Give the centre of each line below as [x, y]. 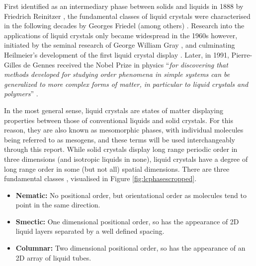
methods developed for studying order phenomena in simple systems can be [117, 74]
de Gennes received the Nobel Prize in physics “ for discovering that [126, 64]
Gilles [13, 64]
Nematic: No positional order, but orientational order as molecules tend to [131, 195]
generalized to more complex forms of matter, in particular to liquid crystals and [126, 84]
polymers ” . [21, 94]
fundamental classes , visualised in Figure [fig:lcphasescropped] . [100, 178]
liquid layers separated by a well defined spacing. [90, 231]
